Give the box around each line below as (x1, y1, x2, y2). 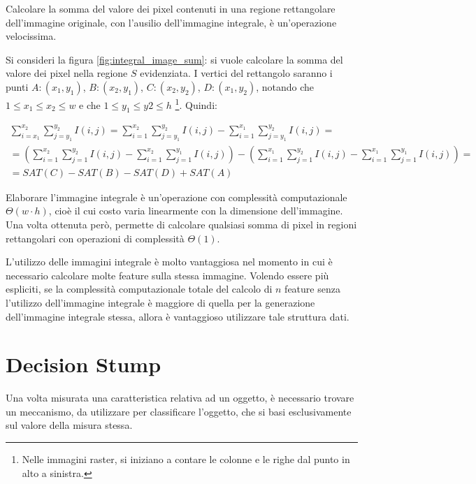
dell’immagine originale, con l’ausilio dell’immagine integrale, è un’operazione (6, 15, 337, 29)
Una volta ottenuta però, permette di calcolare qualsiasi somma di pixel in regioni (6, 217, 357, 231)
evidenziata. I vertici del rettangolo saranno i (140, 66, 333, 80)
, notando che (256, 79, 315, 94)
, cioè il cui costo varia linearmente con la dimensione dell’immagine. (48, 203, 343, 218)
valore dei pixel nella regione (6, 66, 128, 80)
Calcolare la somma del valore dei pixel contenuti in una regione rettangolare (6, 1, 336, 15)
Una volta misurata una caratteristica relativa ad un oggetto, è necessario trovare (6, 390, 354, 405)
